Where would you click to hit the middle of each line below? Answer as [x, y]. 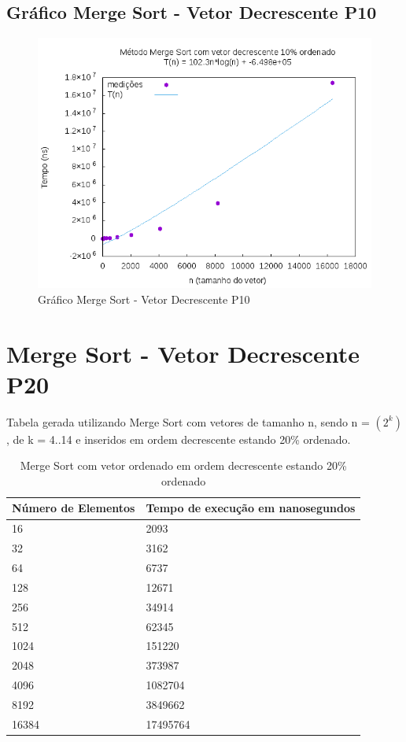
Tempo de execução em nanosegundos [251, 508]
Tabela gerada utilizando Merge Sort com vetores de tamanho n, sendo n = [188, 421]
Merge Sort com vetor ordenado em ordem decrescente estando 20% [183, 465]
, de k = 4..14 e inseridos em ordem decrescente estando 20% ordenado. [179, 439]
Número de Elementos [74, 508]
